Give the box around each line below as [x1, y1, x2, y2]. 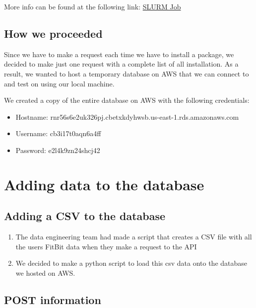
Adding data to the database [4, 174, 204, 194]
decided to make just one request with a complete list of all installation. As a [4, 59, 239, 69]
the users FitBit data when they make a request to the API [15, 241, 197, 251]
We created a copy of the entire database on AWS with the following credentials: [4, 95, 250, 105]
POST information [4, 292, 101, 307]
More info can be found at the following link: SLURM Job [4, 1, 181, 11]
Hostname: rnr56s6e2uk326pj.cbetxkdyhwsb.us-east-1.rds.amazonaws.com [15, 111, 239, 122]
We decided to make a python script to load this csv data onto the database [15, 258, 248, 268]
